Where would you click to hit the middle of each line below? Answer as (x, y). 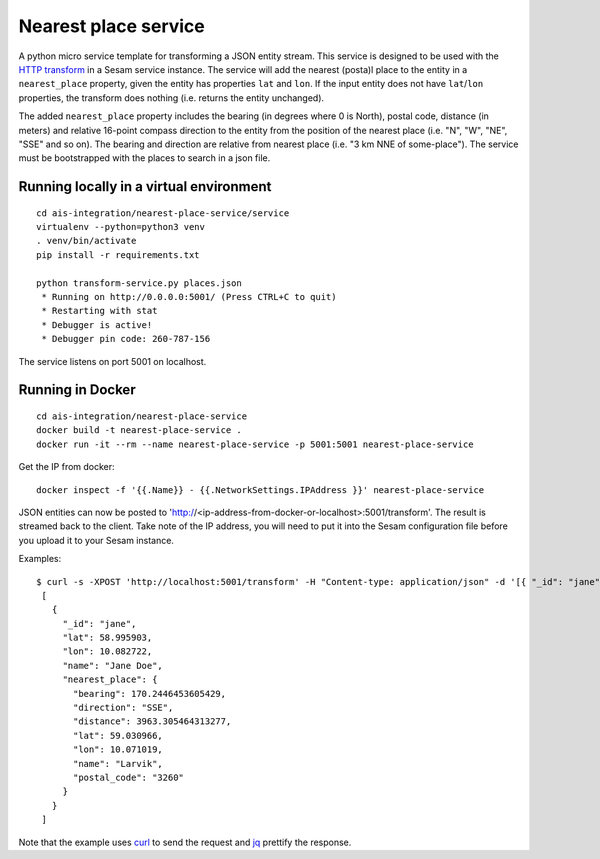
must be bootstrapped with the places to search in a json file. (144, 158)
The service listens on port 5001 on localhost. (112, 361)
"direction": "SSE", (123, 708)
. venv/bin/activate (86, 241)
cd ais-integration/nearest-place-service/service (163, 213)
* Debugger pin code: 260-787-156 (126, 339)
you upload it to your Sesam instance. (96, 540)
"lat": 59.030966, (118, 735)
